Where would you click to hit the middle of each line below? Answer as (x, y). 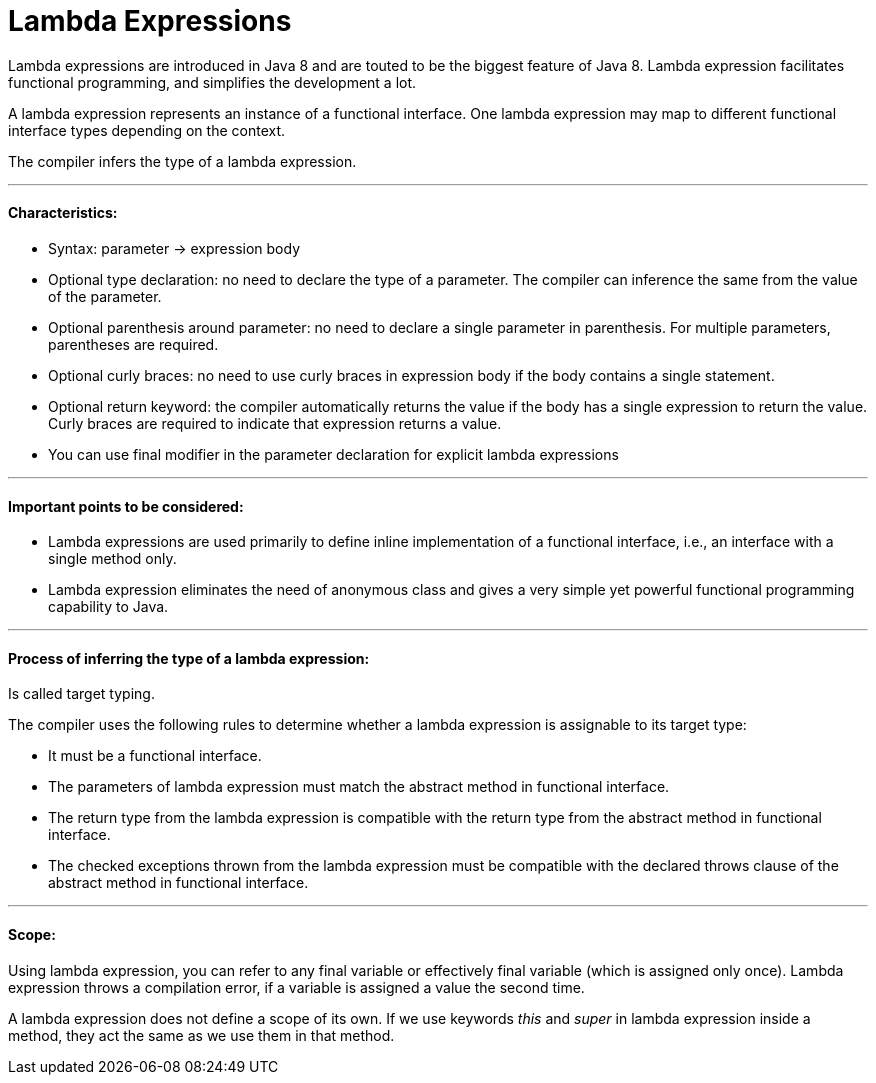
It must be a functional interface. (155, 756)
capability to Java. (108, 607)
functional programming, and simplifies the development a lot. (212, 82)
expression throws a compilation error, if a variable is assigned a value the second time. (296, 987)
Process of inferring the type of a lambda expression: (189, 658)
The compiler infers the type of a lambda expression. (182, 161)
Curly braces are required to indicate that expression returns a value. (275, 423)
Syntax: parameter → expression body (174, 248)
